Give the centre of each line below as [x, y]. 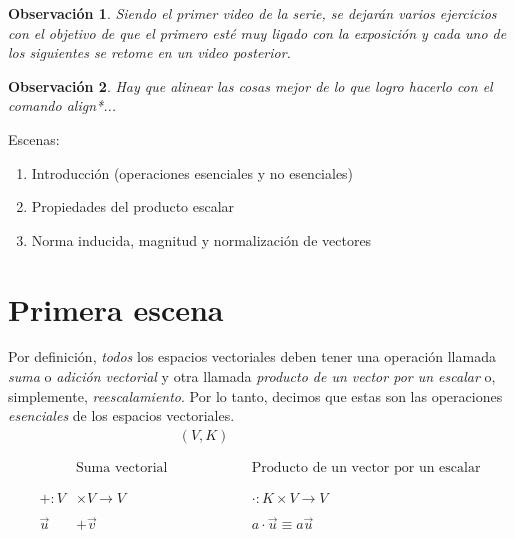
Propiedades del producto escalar [133, 206]
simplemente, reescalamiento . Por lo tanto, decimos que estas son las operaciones [255, 395]
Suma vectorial [122, 467]
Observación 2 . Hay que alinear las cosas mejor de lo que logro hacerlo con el [250, 85]
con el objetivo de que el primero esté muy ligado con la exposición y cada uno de [257, 32]
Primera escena [116, 308]
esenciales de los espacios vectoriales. [121, 415]
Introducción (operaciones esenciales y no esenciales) [192, 172]
